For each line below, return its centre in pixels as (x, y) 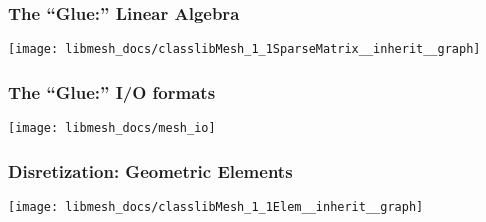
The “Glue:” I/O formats (112, 91)
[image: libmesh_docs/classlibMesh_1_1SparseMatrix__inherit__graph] (244, 49)
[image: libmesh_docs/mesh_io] (112, 128)
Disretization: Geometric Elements (150, 170)
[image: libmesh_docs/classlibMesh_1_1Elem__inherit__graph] (216, 206)
